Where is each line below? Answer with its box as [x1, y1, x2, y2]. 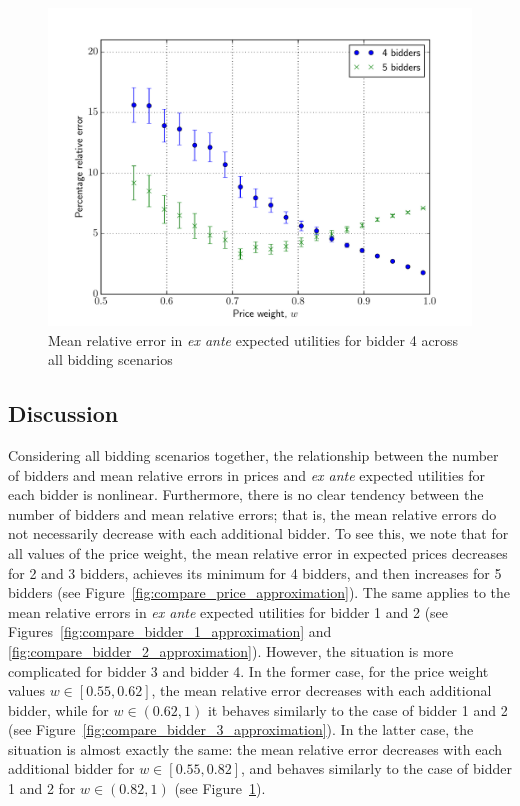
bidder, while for [8, 699, 109, 720]
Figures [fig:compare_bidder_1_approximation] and [8, 621, 332, 642]
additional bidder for [8, 758, 135, 779]
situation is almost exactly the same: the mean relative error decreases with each [8, 738, 503, 759]
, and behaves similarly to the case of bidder [241, 758, 512, 779]
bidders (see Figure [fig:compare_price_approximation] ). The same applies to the [8, 582, 511, 603]
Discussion [8, 398, 119, 429]
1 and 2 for [8, 778, 76, 799]
